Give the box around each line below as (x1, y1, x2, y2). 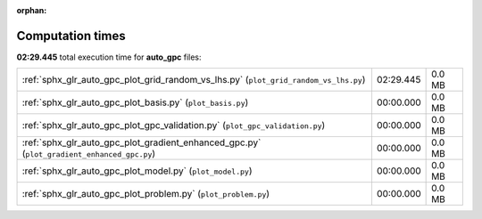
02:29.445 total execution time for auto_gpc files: (16, 52, 202, 62)
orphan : (16, 5, 47, 15)
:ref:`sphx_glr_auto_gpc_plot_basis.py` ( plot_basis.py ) (21, 96, 249, 109)
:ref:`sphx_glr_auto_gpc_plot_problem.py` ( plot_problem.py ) (21, 188, 270, 200)
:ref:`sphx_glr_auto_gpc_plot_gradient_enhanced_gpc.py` (21, 136, 262, 149)
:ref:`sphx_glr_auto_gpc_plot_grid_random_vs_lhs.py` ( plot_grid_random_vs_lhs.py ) (21, 74, 366, 86)
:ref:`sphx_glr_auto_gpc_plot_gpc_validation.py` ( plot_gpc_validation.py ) (21, 119, 326, 132)
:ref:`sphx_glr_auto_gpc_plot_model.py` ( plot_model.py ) (21, 165, 253, 177)
